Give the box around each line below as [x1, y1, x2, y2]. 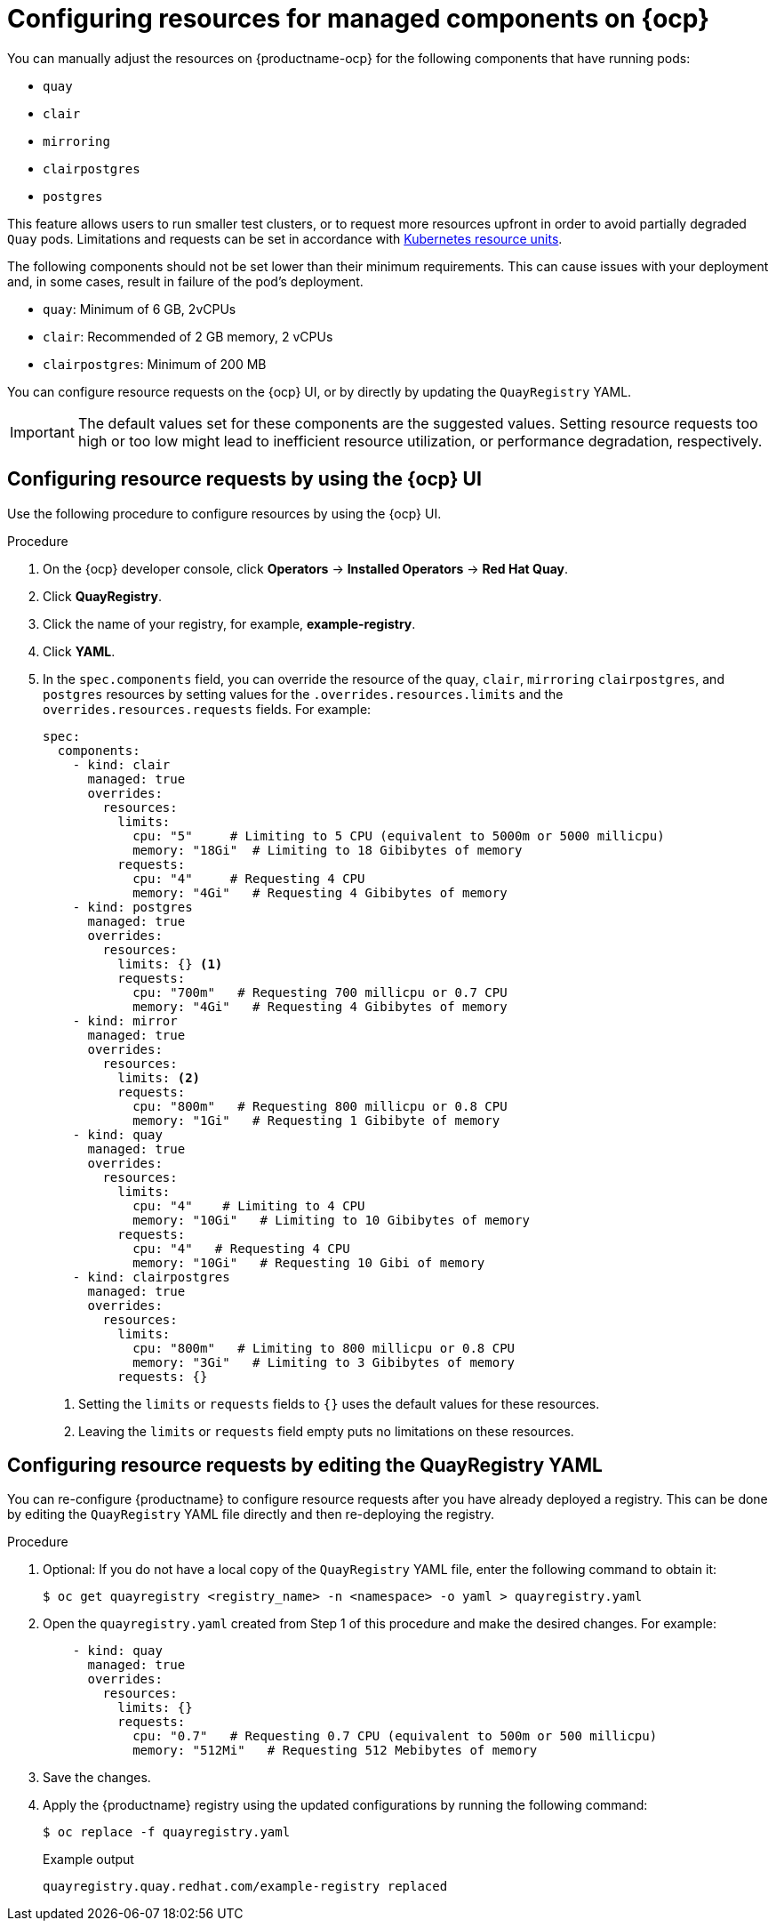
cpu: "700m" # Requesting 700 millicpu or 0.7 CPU [132, 984, 508, 1000]
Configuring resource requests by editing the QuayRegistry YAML [7, 1454, 603, 1477]
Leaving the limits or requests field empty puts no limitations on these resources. [78, 1423, 574, 1439]
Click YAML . [43, 643, 116, 659]
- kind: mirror [72, 1013, 178, 1028]
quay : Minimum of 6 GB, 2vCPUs [43, 301, 236, 317]
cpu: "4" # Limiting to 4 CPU [132, 1198, 365, 1213]
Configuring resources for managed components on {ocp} [7, 4, 710, 34]
